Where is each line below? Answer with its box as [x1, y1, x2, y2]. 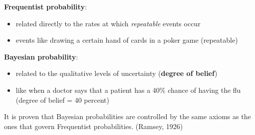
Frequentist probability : [4, 1, 87, 11]
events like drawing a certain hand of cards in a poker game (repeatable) [15, 35, 238, 45]
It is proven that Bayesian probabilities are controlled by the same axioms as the [4, 111, 251, 122]
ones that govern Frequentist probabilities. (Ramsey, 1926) [4, 121, 183, 131]
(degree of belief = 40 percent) [15, 94, 109, 105]
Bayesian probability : [4, 51, 78, 62]
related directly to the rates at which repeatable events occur [15, 18, 201, 28]
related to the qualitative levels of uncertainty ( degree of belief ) [15, 68, 218, 78]
